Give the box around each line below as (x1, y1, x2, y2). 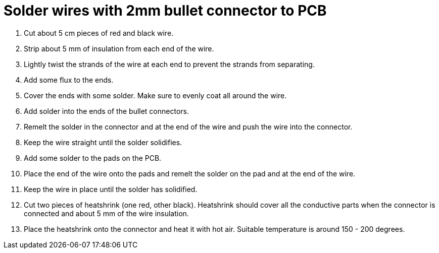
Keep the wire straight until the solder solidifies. (24, 138, 182, 147)
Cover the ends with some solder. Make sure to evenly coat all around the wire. (24, 91, 287, 100)
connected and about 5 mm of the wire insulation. (24, 209, 189, 218)
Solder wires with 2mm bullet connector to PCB (4, 2, 327, 19)
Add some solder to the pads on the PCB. (24, 153, 162, 162)
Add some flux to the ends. (24, 75, 114, 84)
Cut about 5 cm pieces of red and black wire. (24, 28, 174, 37)
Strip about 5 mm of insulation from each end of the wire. (24, 44, 214, 53)
